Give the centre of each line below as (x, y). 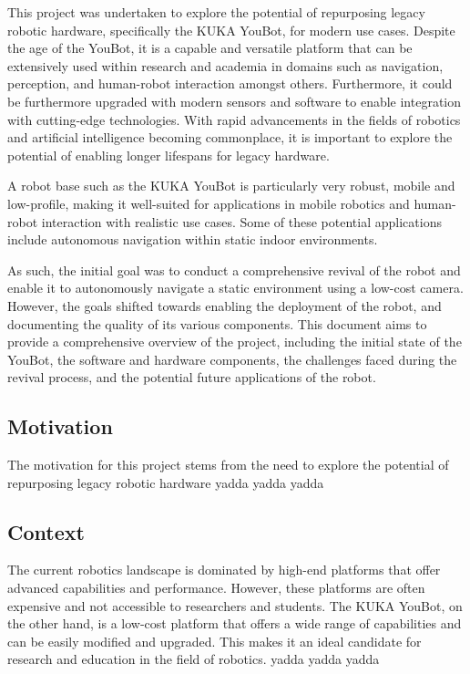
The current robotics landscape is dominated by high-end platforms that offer (224, 570)
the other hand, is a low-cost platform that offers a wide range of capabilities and (235, 623)
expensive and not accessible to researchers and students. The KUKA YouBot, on (235, 605)
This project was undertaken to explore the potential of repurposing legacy (216, 12)
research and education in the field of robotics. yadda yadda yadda (194, 659)
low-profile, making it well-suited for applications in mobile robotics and (209, 203)
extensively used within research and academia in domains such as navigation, (225, 65)
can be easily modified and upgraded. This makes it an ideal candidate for (215, 641)
